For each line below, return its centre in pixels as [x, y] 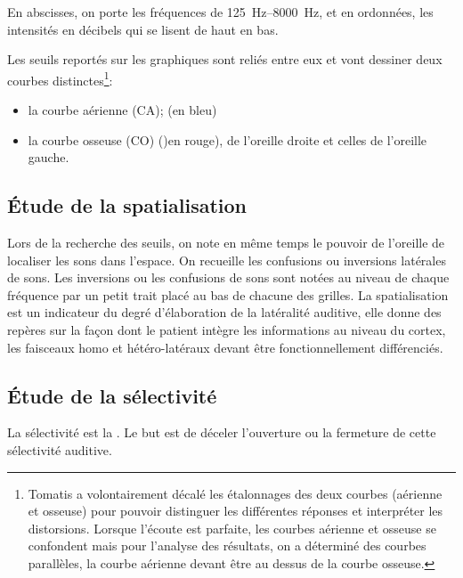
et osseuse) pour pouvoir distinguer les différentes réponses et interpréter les [236, 511]
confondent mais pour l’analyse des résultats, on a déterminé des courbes [227, 545]
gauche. [49, 157]
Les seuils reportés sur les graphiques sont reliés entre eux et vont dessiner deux [225, 59]
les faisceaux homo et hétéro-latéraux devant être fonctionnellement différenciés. [225, 347]
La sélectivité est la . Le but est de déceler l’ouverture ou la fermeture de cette [222, 432]
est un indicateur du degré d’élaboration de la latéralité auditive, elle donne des [224, 312]
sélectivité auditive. [60, 449]
